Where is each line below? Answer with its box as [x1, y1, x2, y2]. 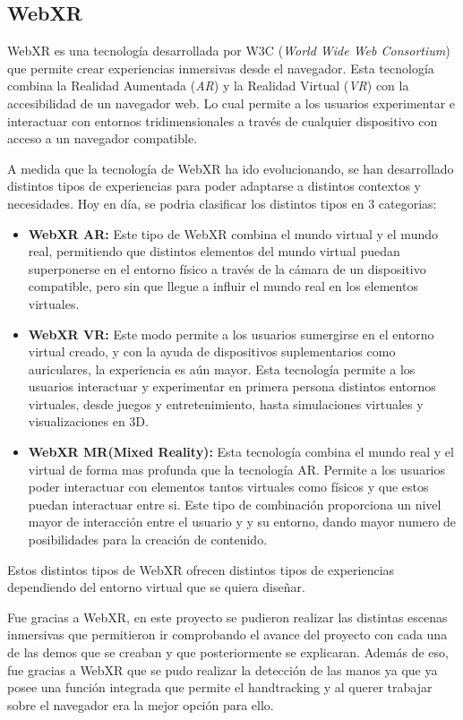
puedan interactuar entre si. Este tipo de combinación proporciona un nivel [28, 494, 442, 513]
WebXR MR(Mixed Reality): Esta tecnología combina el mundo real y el [28, 442, 454, 461]
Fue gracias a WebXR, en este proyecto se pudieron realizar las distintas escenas [7, 607, 448, 626]
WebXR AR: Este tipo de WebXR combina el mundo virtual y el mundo [28, 224, 438, 243]
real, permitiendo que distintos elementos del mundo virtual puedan [28, 242, 400, 261]
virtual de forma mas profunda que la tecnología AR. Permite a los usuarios [28, 459, 446, 478]
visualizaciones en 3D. [28, 412, 149, 431]
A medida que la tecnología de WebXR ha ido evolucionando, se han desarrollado [7, 159, 454, 177]
